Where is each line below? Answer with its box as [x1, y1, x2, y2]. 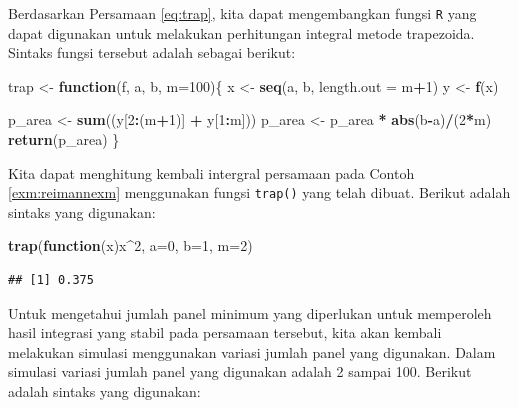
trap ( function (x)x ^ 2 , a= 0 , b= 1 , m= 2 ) [8, 235, 253, 256]
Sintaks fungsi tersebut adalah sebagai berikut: [8, 42, 296, 63]
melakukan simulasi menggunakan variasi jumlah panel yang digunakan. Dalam [8, 341, 496, 362]
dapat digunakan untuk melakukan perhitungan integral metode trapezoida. [8, 22, 475, 43]
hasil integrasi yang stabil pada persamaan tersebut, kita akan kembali [8, 322, 442, 343]
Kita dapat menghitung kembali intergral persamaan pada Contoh [8, 162, 415, 183]
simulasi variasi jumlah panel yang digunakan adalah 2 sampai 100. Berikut [8, 361, 472, 382]
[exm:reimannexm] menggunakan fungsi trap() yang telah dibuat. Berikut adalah [8, 182, 511, 203]
